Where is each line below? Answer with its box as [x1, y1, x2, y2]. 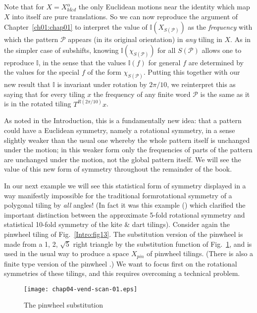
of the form [87, 67, 121, 77]
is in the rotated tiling [4, 98, 71, 109]
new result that [4, 79, 51, 89]
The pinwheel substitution [24, 300, 103, 310]
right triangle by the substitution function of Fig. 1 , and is [73, 238, 252, 249]
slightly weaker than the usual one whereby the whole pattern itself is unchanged [4, 134, 250, 145]
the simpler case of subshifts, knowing [4, 45, 119, 55]
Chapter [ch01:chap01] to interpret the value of [4, 22, 148, 32]
